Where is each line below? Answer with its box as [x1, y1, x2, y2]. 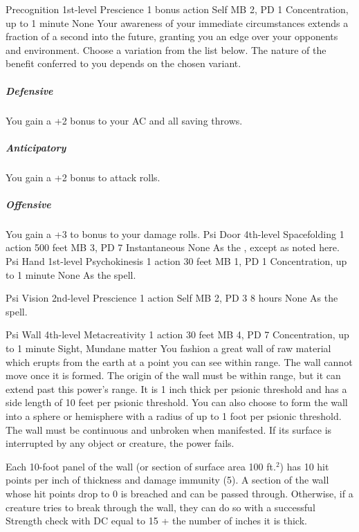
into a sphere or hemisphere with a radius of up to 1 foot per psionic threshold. [6, 408, 342, 423]
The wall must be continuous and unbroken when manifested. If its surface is [6, 422, 332, 437]
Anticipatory [6, 140, 66, 154]
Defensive [6, 83, 53, 98]
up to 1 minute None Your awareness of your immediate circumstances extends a [6, 15, 349, 30]
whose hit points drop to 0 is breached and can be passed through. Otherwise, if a [6, 486, 353, 500]
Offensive [6, 196, 51, 211]
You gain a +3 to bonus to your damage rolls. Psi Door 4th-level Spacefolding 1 [6, 226, 344, 241]
